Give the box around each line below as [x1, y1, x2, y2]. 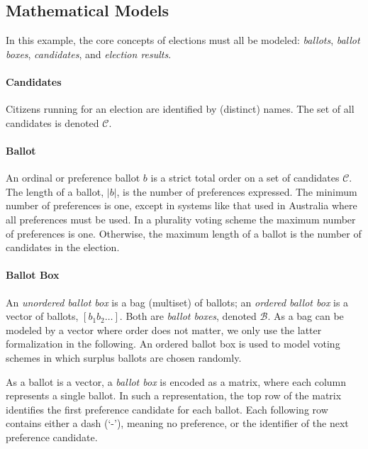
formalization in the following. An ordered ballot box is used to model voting [6, 336, 340, 351]
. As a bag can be [267, 309, 344, 323]
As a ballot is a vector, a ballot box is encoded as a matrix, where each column [6, 374, 347, 389]
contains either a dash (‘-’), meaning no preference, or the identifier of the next [6, 416, 349, 431]
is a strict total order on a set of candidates [150, 170, 340, 185]
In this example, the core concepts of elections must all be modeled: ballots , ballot [6, 33, 360, 48]
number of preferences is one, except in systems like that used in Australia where [6, 198, 357, 213]
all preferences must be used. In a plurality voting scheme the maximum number [6, 211, 356, 226]
